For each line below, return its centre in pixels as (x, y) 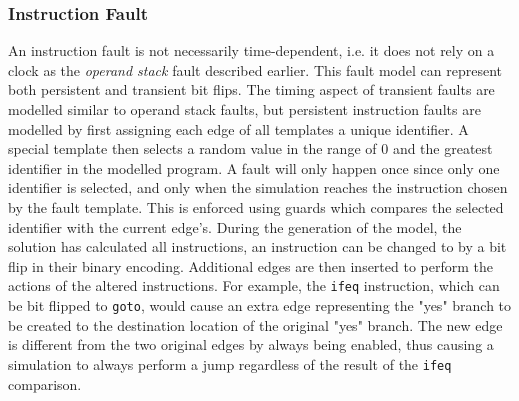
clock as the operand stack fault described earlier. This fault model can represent (255, 69)
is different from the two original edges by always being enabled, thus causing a (251, 344)
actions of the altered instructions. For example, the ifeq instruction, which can (254, 285)
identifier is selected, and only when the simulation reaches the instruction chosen (258, 187)
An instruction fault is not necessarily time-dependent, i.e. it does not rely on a (251, 50)
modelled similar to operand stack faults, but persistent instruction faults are (244, 109)
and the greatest (442, 148)
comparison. (45, 383)
